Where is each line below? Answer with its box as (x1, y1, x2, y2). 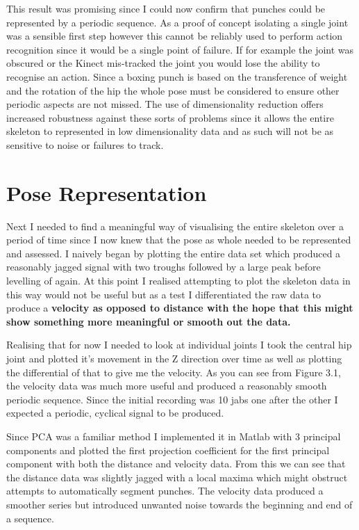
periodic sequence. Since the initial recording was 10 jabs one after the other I (6, 392, 338, 406)
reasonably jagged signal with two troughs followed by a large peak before (6, 259, 321, 274)
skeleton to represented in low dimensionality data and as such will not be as (6, 124, 334, 138)
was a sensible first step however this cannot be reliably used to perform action (6, 29, 343, 43)
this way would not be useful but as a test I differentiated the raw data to (6, 287, 322, 301)
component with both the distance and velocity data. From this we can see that (6, 456, 346, 471)
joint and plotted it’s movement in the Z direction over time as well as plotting (6, 351, 342, 365)
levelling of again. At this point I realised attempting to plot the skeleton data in (6, 273, 351, 288)
